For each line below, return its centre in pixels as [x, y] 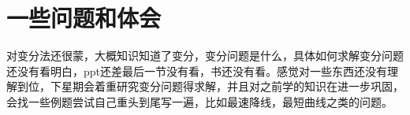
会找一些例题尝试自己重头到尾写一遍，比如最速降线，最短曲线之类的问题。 [199, 101]
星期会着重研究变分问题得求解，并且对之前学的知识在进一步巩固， [232, 86]
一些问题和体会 [84, 18]
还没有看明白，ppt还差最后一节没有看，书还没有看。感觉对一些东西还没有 [197, 70]
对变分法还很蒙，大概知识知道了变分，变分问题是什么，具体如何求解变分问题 [205, 56]
